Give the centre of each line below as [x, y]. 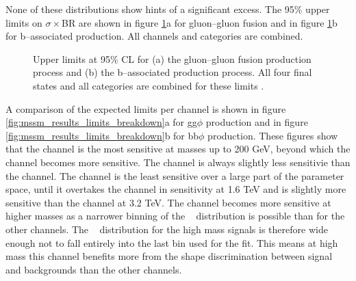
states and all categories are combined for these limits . [149, 85]
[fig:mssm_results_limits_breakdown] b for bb [102, 135]
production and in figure [257, 122]
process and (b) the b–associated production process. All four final [173, 72]
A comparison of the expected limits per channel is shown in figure [146, 108]
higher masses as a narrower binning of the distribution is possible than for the [175, 216]
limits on [24, 22]
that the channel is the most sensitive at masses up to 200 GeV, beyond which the [178, 149]
